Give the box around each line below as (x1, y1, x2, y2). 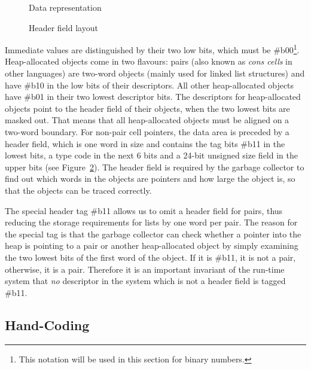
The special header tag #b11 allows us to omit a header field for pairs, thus (5, 204, 283, 216)
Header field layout (29, 21, 98, 33)
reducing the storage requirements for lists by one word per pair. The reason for (5, 216, 298, 228)
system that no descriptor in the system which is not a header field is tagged (5, 275, 286, 287)
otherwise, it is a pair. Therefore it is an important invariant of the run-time (5, 263, 285, 275)
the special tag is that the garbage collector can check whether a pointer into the (5, 227, 301, 240)
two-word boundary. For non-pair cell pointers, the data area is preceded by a (5, 126, 289, 138)
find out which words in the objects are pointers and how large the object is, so (5, 172, 295, 185)
